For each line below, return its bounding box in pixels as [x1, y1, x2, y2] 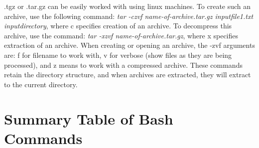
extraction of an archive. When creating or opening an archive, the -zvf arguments [4, 40, 255, 50]
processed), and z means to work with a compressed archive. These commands [4, 59, 243, 70]
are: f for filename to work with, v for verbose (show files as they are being [4, 49, 232, 60]
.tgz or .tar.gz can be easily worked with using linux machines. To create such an [4, 1, 251, 11]
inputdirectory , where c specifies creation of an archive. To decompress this [4, 20, 232, 31]
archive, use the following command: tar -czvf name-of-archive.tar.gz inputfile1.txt [4, 10, 254, 21]
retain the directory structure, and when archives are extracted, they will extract [4, 69, 251, 80]
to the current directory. [4, 79, 78, 89]
